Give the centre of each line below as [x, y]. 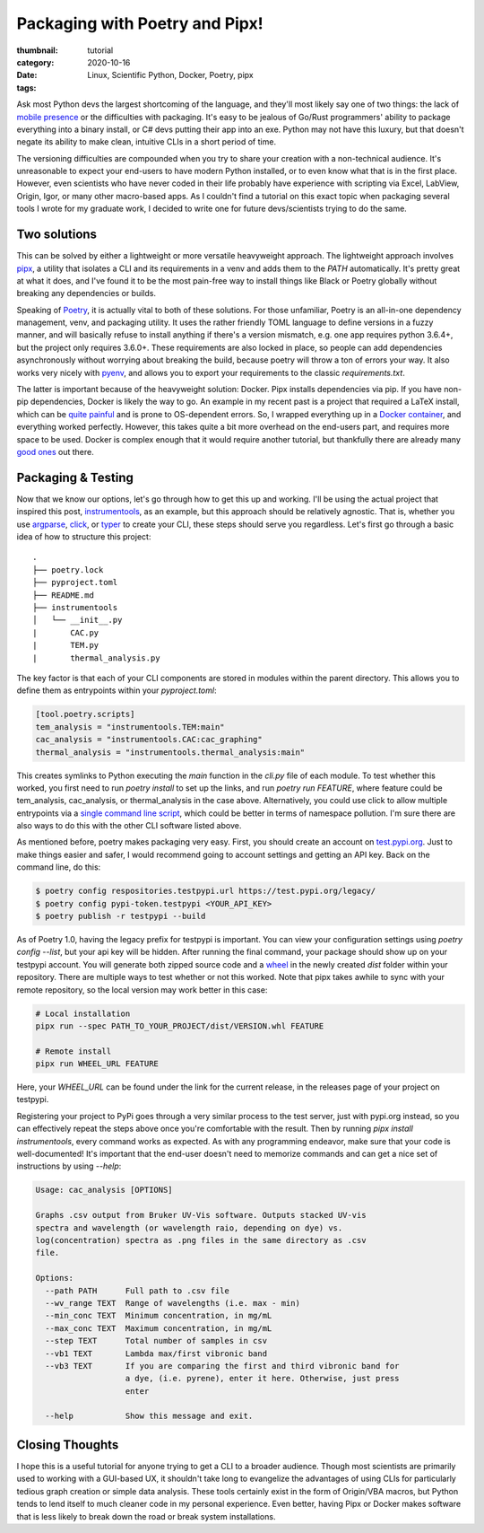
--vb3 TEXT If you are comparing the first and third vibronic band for [222, 1366]
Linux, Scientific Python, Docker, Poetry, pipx [171, 75]
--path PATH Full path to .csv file [138, 1291]
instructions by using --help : [69, 1166]
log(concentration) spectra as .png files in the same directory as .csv [201, 1240]
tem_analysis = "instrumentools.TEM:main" [130, 727]
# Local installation [83, 1013]
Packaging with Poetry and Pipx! [140, 23]
